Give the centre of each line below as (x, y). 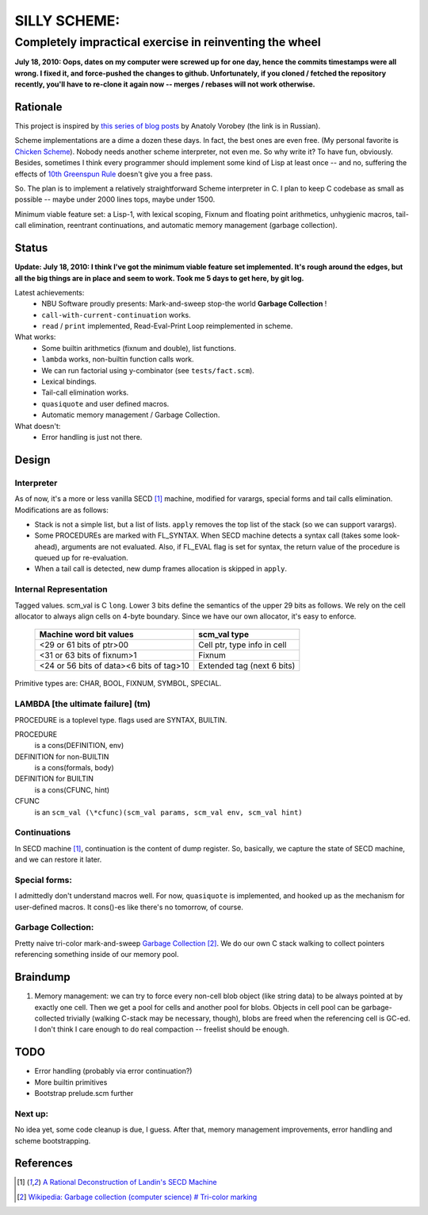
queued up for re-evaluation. (81, 558)
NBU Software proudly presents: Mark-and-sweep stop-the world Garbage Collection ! (184, 304)
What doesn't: (38, 426)
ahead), (47, 546)
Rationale (38, 107)
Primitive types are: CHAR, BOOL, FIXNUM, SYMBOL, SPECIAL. (118, 684)
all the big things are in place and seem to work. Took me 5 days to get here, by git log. (159, 278)
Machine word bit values (86, 634)
